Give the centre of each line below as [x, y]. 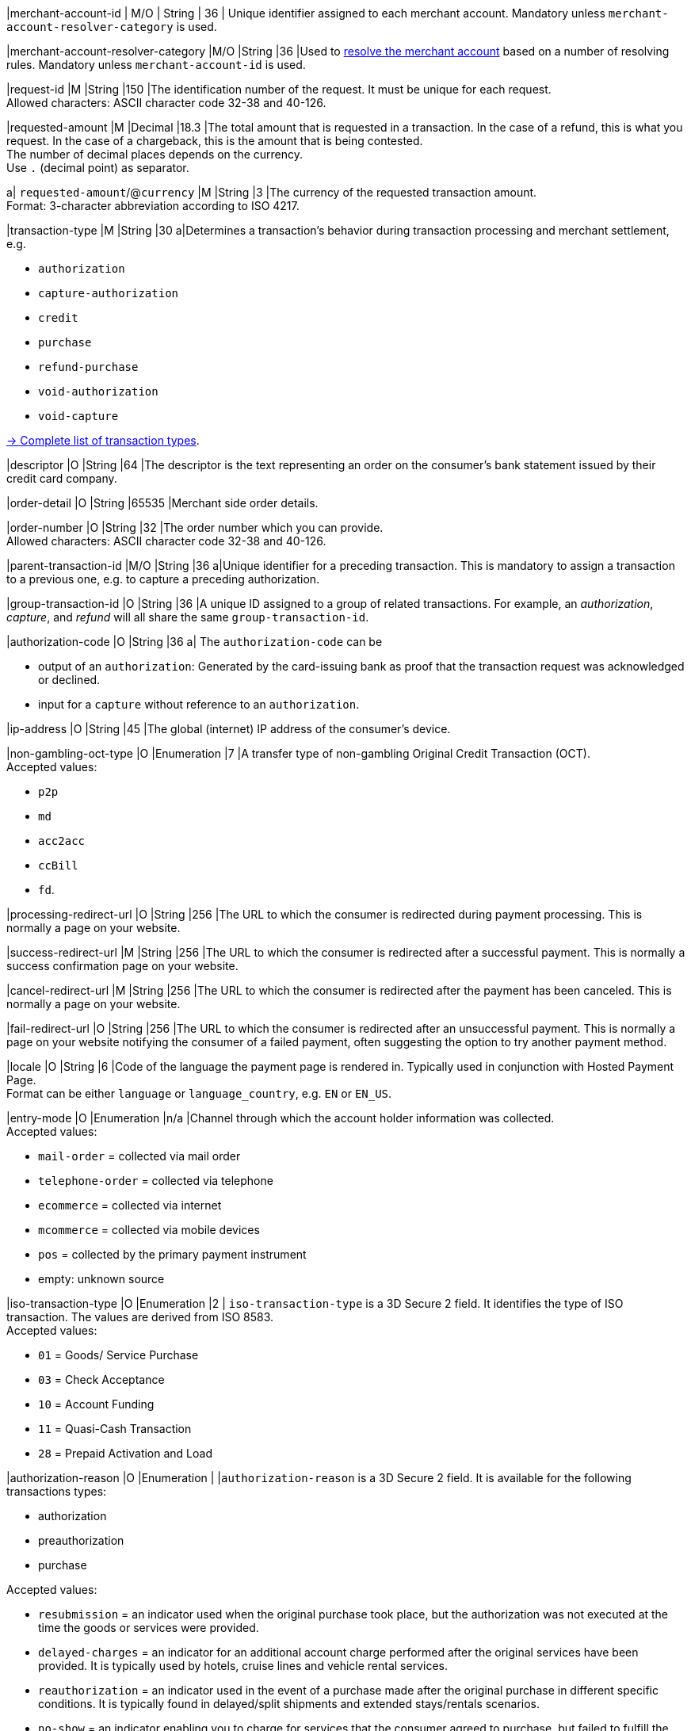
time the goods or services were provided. [149, 1628]
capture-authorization [109, 293]
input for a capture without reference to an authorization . [199, 704]
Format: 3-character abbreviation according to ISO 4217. [153, 206]
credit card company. [62, 478]
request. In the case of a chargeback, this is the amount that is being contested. [215, 141]
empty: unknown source [101, 1279]
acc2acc [62, 841]
